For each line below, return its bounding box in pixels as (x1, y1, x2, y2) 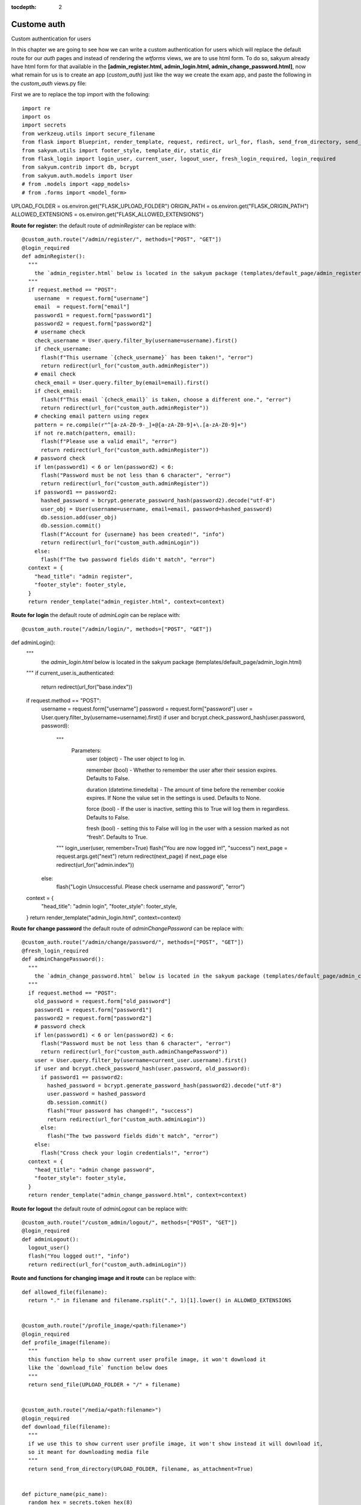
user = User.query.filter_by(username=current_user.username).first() (34, 1057, 247, 1064)
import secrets (22, 122, 67, 129)
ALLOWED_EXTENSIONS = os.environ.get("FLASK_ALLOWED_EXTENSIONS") (11, 211, 204, 218)
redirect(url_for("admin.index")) (56, 861, 135, 868)
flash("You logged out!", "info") (28, 1253, 130, 1259)
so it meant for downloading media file (28, 1448, 149, 1456)
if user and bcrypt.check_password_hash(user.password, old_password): (34, 1066, 250, 1072)
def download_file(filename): (22, 1423, 111, 1430)
